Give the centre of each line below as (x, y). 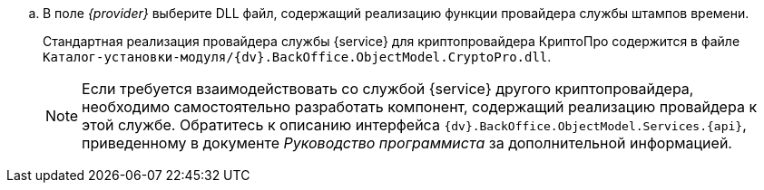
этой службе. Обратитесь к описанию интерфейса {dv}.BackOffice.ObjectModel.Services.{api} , (414, 125)
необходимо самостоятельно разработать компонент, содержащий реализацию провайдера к (420, 107)
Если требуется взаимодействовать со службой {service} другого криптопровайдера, (388, 89)
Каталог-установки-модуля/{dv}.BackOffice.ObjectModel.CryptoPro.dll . (297, 57)
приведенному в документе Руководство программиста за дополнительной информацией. (407, 143)
